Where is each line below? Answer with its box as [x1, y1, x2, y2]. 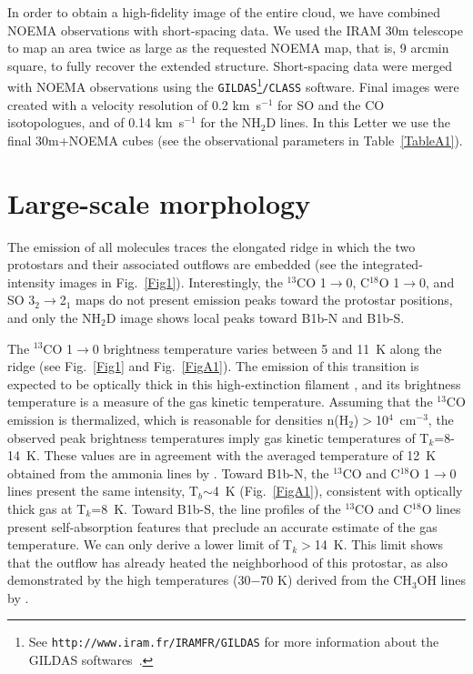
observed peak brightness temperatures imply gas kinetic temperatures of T [7, 428, 429, 447]
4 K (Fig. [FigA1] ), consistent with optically [212, 481, 463, 500]
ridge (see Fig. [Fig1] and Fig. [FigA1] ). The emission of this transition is [7, 357, 419, 376]
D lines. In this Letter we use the [266, 113, 450, 132]
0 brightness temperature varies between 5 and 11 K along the [92, 338, 442, 357]
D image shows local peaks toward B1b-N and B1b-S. [106, 307, 405, 327]
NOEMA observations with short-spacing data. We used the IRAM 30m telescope [7, 20, 464, 39]
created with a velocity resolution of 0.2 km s [7, 95, 262, 114]
